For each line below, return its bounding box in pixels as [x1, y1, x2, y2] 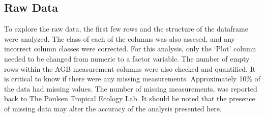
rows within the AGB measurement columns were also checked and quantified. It [4, 63, 256, 74]
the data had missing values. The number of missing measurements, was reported [4, 83, 257, 94]
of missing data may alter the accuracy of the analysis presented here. [4, 103, 222, 113]
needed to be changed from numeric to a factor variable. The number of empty [4, 53, 250, 64]
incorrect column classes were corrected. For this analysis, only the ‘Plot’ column [4, 43, 256, 54]
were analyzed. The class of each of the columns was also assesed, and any [4, 33, 235, 44]
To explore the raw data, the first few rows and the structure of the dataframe [4, 23, 248, 34]
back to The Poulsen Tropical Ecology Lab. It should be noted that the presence [4, 93, 255, 104]
